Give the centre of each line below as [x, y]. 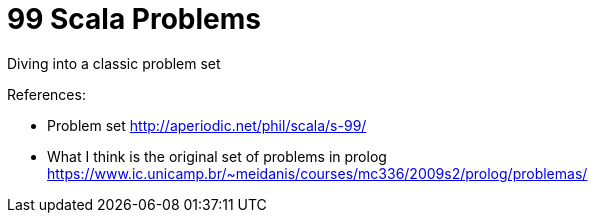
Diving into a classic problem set [114, 63]
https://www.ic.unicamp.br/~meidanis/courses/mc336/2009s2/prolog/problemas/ [317, 173]
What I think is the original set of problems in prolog [217, 156]
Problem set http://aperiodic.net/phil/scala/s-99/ [207, 125]
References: [46, 94]
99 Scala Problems [134, 19]
